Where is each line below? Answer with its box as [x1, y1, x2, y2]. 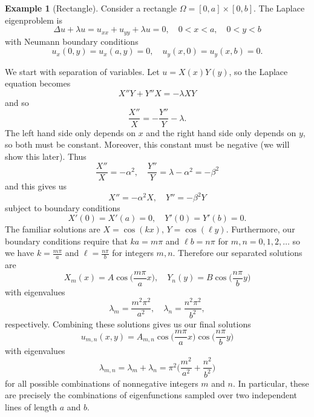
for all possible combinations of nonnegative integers [5, 376, 198, 389]
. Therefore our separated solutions [172, 246, 303, 259]
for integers [112, 246, 154, 259]
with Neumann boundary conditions [5, 34, 139, 47]
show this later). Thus [5, 149, 87, 162]
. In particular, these [232, 376, 309, 389]
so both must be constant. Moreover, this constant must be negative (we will [5, 138, 290, 151]
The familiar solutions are [5, 223, 100, 235]
